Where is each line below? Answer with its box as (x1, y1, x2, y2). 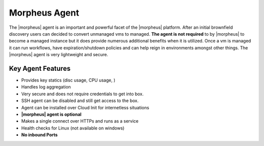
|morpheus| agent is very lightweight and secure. (9, 52, 109, 58)
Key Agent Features (9, 64, 71, 73)
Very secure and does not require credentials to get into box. (21, 91, 144, 97)
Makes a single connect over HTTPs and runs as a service (21, 118, 139, 124)
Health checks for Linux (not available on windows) (21, 125, 125, 131)
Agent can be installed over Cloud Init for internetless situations (21, 104, 149, 110)
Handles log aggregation (21, 84, 71, 90)
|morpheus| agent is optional (21, 111, 82, 117)
